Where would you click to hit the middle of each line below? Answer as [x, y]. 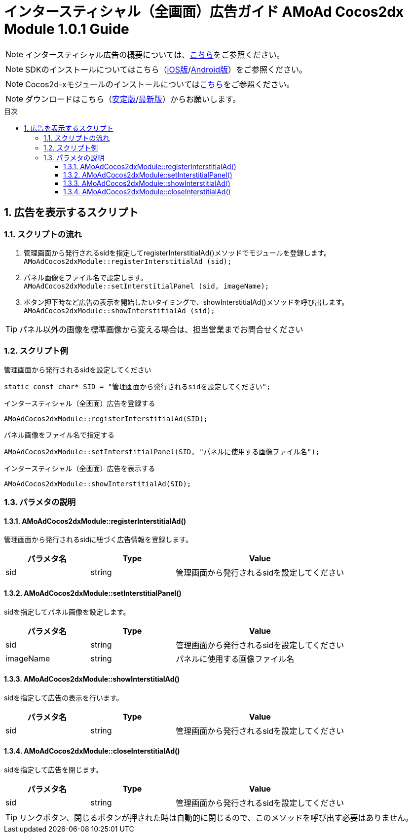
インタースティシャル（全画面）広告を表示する [80, 468]
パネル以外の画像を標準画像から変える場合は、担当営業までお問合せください [161, 329]
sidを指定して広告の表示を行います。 [64, 697]
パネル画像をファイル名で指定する [59, 435]
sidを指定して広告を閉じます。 [53, 769]
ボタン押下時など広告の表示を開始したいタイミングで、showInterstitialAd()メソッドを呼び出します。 [186, 302]
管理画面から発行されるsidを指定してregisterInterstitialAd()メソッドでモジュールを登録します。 [177, 253]
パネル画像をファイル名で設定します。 [86, 277]
